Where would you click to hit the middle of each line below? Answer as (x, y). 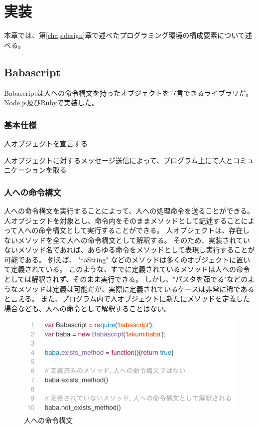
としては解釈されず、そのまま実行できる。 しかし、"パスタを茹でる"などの (126, 279)
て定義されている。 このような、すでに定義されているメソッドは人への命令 (127, 269)
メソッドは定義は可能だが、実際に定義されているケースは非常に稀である (136, 289)
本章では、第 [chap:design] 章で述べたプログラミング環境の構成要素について (125, 35)
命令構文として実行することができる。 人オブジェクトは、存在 (141, 230)
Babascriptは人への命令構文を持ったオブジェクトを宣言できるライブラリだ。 (129, 93)
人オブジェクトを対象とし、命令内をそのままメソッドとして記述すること (123, 220)
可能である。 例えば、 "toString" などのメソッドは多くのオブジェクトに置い (127, 259)
